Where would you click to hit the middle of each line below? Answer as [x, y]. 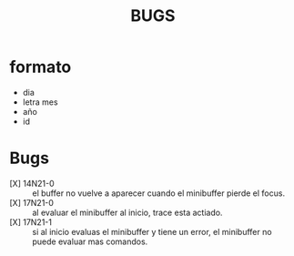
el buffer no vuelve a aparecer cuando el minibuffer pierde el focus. [158, 193]
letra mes [40, 102]
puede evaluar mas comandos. [90, 241]
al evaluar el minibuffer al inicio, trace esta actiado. [127, 212]
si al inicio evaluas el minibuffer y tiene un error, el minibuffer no [152, 231]
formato [41, 67]
